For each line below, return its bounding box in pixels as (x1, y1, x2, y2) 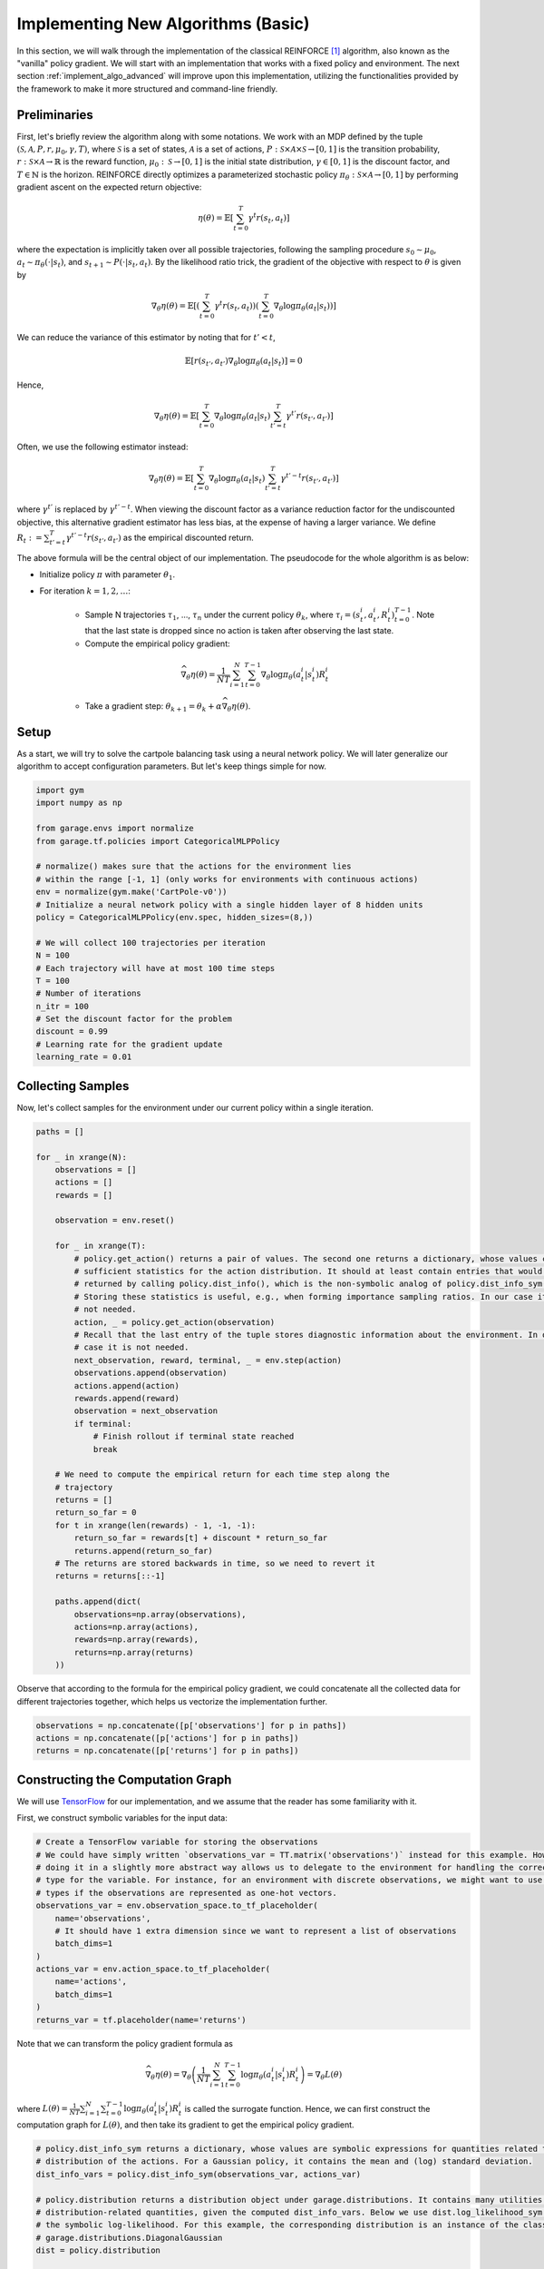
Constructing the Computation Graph (16, 1772, 232, 1787)
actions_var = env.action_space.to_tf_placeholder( (35, 1964, 271, 1974)
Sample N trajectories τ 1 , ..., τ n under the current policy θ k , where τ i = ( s (84, 609, 361, 622)
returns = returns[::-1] (54, 1571, 166, 1581)
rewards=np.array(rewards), (73, 1635, 199, 1645)
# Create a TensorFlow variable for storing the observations (35, 1837, 318, 1847)
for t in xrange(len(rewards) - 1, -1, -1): (54, 1520, 257, 1530)
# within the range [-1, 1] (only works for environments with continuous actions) (35, 874, 419, 884)
